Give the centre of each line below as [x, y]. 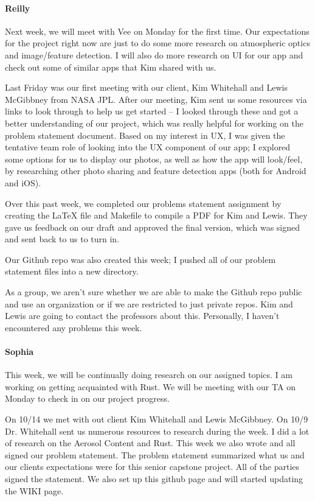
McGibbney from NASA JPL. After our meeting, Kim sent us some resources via [156, 99]
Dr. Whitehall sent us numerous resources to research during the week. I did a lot [157, 431]
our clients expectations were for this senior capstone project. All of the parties [152, 467]
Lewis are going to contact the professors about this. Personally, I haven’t [142, 316]
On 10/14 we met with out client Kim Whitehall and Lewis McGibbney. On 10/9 [157, 419]
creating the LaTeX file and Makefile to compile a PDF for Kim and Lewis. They [156, 215]
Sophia [19, 352]
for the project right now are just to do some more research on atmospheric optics [157, 43]
